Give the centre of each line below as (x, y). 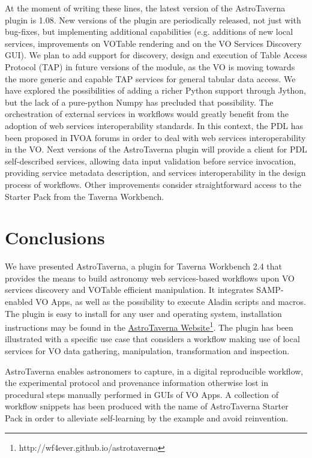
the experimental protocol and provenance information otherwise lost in (137, 383)
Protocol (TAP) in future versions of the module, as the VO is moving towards (150, 66)
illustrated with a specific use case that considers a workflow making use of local (152, 339)
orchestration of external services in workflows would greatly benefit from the (147, 114)
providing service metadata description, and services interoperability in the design (155, 173)
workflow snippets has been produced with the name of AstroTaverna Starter (147, 406)
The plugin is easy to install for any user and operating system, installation (143, 313)
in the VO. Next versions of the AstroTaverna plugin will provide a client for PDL (156, 149)
